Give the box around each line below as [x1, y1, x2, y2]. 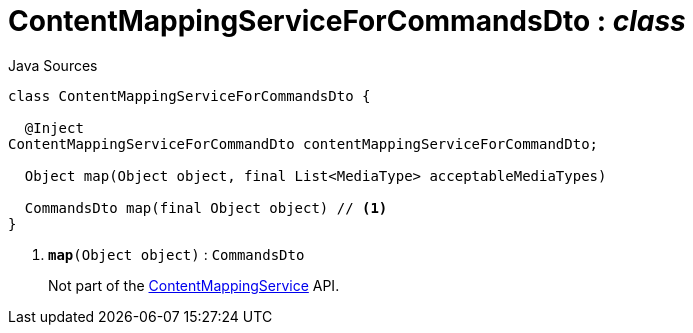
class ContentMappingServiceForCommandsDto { [8, 87, 371, 104]
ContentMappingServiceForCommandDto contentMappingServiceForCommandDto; [8, 135, 599, 152]
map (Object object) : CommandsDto [48, 245, 305, 263]
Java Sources [8, 56, 98, 74]
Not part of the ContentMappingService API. [48, 276, 340, 294]
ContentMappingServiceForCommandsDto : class [8, 4, 686, 38]
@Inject [24, 119, 84, 136]
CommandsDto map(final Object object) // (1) [24, 199, 388, 216]
